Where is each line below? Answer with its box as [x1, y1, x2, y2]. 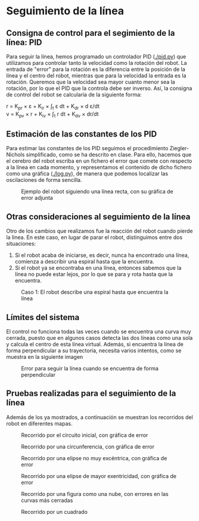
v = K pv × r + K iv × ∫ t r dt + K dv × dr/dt [6, 110, 99, 119]
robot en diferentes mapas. [6, 420, 73, 427]
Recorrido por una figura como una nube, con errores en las [21, 490, 169, 497]
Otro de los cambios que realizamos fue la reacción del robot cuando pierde [6, 228, 194, 235]
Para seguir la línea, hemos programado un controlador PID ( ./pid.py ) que [6, 53, 186, 60]
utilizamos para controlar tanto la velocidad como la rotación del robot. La [6, 60, 187, 66]
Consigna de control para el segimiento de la [6, 28, 175, 38]
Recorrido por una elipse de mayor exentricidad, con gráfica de [21, 472, 177, 479]
